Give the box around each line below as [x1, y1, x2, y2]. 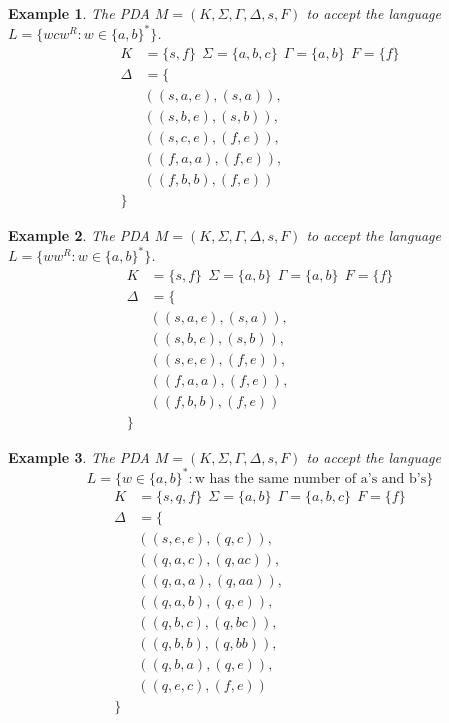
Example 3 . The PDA [8, 446, 150, 467]
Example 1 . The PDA [8, 3, 150, 23]
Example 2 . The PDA [8, 224, 150, 245]
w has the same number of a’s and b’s [194, 471, 427, 486]
